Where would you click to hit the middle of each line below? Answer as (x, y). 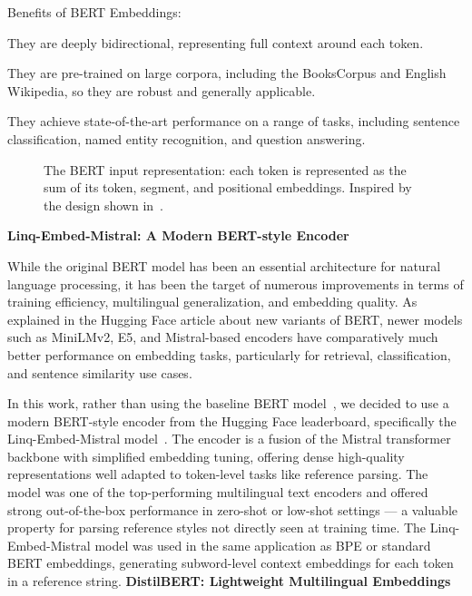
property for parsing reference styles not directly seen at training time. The (217, 528)
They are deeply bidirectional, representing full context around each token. (216, 42)
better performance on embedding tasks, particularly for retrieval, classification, (229, 354)
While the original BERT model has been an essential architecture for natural (224, 265)
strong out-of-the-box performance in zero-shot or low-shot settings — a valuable (233, 509)
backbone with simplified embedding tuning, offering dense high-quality (206, 456)
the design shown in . (104, 205)
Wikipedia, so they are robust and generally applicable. (162, 90)
